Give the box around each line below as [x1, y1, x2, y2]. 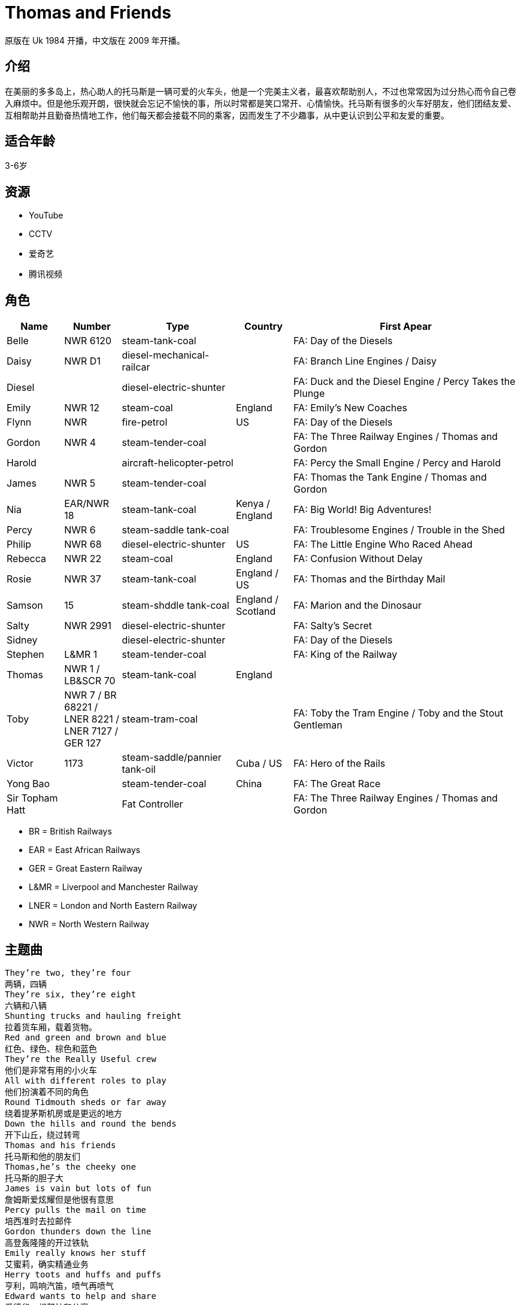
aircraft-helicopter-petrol [122, 457, 234, 469]
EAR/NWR [64, 497, 110, 510]
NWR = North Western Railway [29, 919, 150, 930]
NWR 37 [64, 573, 101, 585]
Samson [7, 599, 43, 612]
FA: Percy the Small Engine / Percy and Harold [293, 457, 501, 469]
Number [72, 320, 111, 333]
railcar [122, 361, 150, 374]
